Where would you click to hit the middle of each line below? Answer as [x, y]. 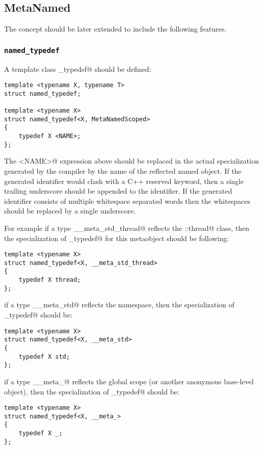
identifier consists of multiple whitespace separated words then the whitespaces [127, 201]
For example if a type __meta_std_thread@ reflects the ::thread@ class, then [127, 228]
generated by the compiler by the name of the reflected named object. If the [123, 171]
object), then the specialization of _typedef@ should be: [92, 391]
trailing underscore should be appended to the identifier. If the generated [118, 191]
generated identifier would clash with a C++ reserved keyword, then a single [124, 181]
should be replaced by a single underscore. [70, 211]
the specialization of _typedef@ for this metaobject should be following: [116, 238]
